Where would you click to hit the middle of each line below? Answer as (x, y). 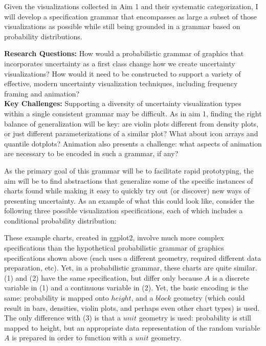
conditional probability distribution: (60, 220)
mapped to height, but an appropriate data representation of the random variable (132, 327)
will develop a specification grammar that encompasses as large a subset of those (130, 16)
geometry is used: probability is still (195, 318)
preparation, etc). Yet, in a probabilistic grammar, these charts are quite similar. (131, 268)
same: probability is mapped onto (57, 298)
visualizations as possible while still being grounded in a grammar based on (122, 26)
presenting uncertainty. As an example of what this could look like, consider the (129, 200)
